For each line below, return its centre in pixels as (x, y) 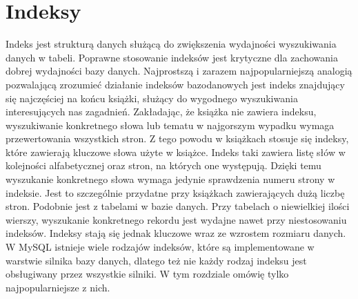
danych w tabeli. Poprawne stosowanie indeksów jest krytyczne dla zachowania (172, 57)
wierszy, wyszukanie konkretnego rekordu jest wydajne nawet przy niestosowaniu (176, 219)
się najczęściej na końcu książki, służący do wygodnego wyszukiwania (152, 98)
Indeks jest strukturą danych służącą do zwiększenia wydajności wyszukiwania (171, 44)
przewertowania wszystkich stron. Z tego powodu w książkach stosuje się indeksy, (177, 138)
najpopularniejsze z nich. (58, 287)
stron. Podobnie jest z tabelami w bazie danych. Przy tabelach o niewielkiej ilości (178, 206)
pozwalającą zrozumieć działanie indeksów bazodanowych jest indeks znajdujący (175, 84)
